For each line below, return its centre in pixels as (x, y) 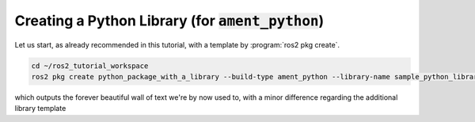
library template (40, 109)
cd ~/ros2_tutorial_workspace (90, 66)
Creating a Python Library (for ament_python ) (169, 21)
